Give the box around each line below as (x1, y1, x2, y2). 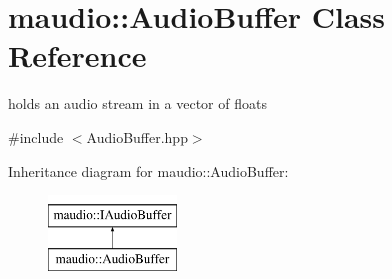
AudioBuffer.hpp (86, 126, 188, 147)
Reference (8, 35, 147, 76)
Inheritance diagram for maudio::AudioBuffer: (8, 160, 289, 181)
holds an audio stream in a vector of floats (8, 93, 267, 114)
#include (8, 126, 64, 147)
